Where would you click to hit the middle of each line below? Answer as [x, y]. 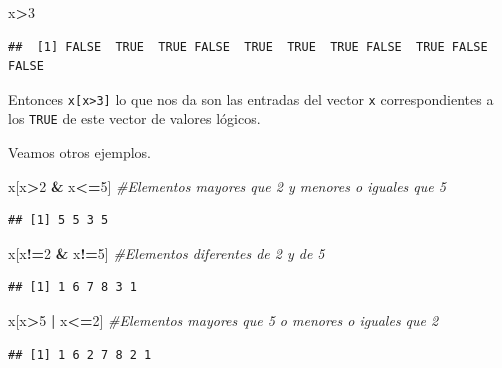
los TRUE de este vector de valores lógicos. [134, 118]
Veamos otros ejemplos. [79, 152]
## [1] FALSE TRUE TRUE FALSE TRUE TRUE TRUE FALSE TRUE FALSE [248, 46]
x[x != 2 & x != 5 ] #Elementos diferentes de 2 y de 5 [166, 252]
